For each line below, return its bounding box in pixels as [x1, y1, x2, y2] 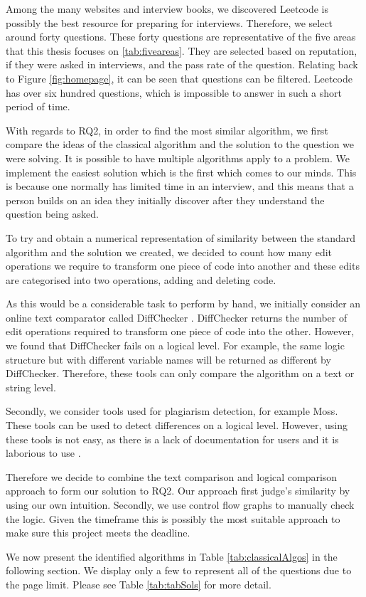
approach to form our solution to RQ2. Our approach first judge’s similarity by [6, 483, 350, 498]
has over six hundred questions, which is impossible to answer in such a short [6, 85, 343, 100]
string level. [6, 379, 56, 394]
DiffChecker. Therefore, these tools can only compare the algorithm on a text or [6, 366, 355, 381]
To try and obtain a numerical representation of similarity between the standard [6, 230, 356, 245]
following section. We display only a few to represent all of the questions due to [6, 563, 352, 578]
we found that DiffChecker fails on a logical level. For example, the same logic [6, 338, 345, 353]
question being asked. [6, 206, 99, 221]
